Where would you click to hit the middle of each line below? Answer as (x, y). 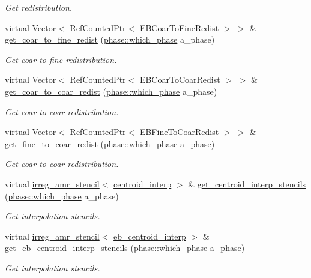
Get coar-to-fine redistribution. (61, 59)
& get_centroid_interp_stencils (247, 183)
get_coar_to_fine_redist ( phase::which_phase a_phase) (110, 39)
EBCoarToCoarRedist (180, 80)
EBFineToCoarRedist (179, 132)
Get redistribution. (39, 7)
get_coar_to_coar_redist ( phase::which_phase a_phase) (111, 91)
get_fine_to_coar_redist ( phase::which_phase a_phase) (110, 143)
